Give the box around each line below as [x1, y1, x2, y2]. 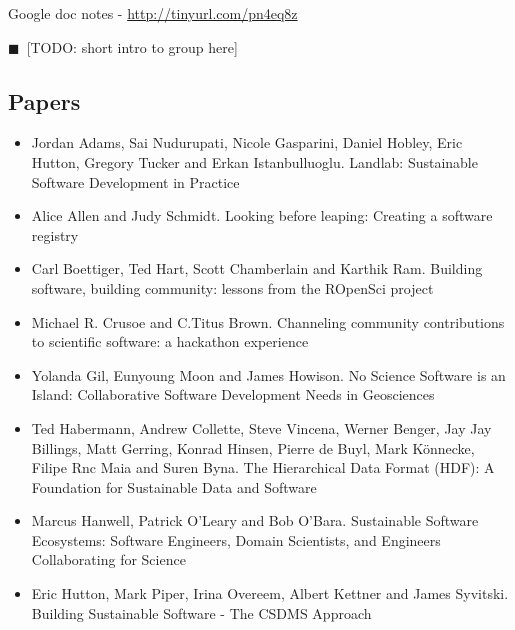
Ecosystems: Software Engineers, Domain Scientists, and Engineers [31, 529, 441, 550]
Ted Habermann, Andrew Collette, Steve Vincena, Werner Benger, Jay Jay [31, 417, 492, 438]
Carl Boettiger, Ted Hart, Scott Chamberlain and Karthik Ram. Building [31, 258, 483, 279]
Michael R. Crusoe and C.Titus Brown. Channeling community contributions [31, 311, 505, 332]
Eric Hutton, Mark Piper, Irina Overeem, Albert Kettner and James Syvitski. [31, 583, 509, 604]
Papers [8, 85, 81, 116]
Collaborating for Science [31, 549, 186, 570]
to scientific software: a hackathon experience [31, 331, 309, 352]
